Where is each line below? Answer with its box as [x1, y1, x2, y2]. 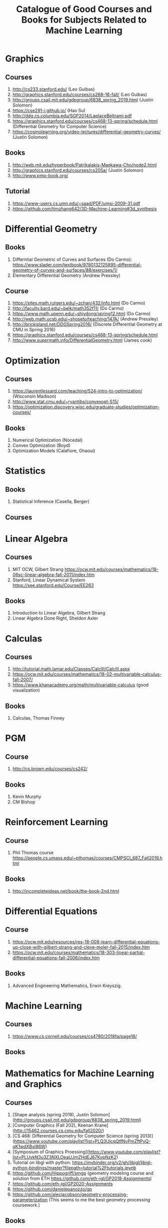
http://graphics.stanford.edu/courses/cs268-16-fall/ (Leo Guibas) [12, 92, 147, 97]
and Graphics [5, 1078, 62, 1090]
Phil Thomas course [12, 850, 54, 856]
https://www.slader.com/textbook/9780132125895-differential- [12, 261, 142, 267]
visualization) [12, 687, 40, 693]
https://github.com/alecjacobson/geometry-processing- [12, 1191, 128, 1197]
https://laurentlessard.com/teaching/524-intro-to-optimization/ [12, 388, 142, 394]
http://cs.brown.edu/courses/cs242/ [12, 766, 87, 772]
